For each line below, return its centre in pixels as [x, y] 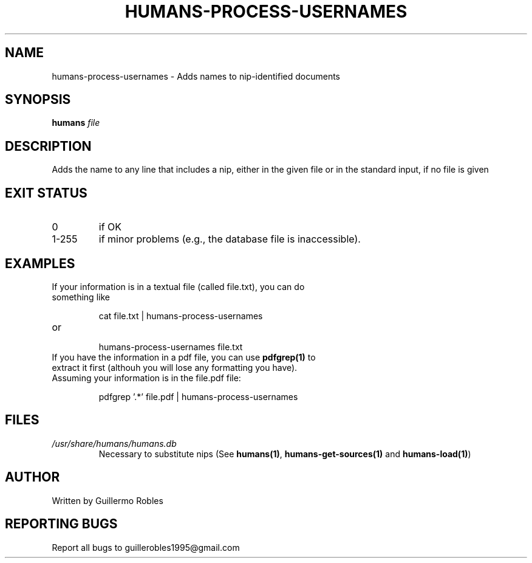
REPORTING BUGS [61, 524]
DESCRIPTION [48, 146]
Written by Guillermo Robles [107, 500]
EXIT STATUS [46, 193]
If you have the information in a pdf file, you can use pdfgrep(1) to [184, 357]
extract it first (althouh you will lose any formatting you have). [175, 367]
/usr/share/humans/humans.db [114, 443]
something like [81, 297]
